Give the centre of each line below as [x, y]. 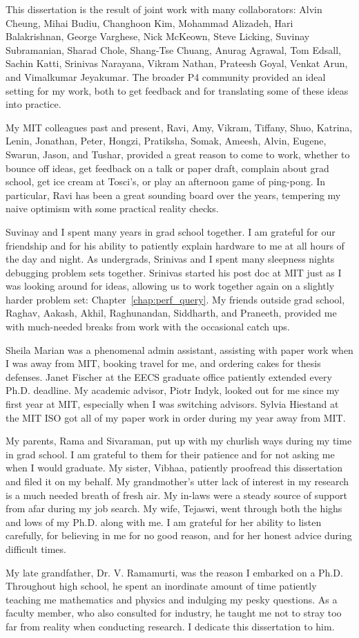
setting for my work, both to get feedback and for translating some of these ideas [177, 90]
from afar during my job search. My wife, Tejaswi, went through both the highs [174, 508]
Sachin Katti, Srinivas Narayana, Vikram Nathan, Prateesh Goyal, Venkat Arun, [177, 63]
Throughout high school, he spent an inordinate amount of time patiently [161, 586]
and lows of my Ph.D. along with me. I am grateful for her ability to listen [164, 522]
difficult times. [36, 548]
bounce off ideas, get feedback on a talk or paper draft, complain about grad [167, 168]
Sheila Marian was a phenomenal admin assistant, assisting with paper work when [179, 349]
